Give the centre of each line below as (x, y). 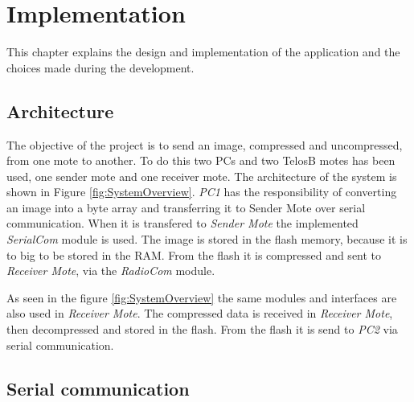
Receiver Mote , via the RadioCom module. (111, 271)
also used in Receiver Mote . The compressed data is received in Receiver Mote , (200, 313)
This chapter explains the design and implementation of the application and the (203, 52)
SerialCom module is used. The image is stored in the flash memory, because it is (207, 239)
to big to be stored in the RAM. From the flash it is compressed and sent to (194, 254)
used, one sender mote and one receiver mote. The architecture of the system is (202, 176)
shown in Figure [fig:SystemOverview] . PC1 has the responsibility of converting (202, 192)
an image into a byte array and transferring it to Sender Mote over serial (186, 207)
